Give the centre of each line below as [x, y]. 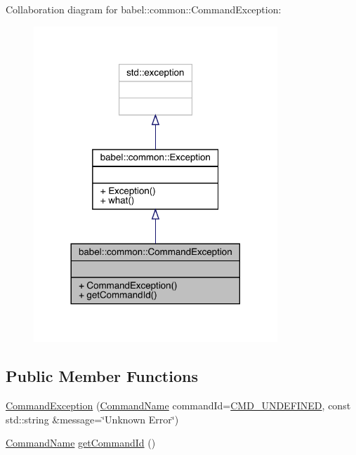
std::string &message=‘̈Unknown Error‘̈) [92, 419]
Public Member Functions [102, 376]
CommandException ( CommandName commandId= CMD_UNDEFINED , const [178, 405]
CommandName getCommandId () [81, 443]
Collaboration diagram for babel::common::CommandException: [144, 9]
